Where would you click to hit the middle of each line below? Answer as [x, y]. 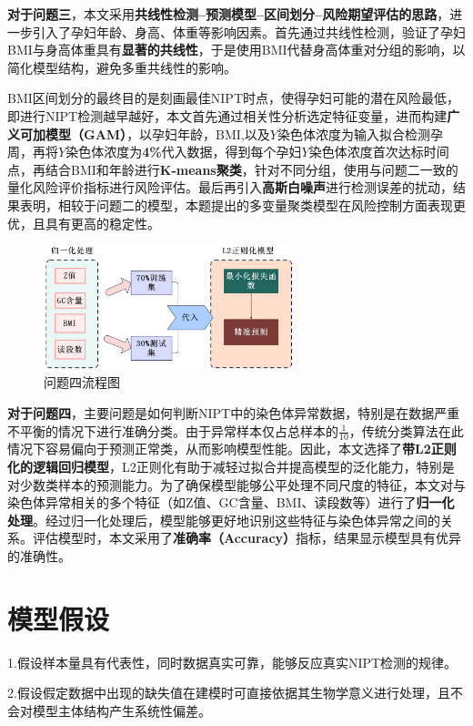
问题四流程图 [82, 382]
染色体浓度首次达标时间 [379, 152]
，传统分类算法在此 [406, 430]
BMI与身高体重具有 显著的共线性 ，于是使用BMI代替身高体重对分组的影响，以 [236, 50]
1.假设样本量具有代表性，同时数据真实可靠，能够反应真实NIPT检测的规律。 [232, 662]
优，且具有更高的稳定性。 [84, 223]
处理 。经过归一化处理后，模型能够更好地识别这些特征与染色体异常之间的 [224, 520]
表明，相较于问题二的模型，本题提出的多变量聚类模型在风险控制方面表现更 [242, 205]
